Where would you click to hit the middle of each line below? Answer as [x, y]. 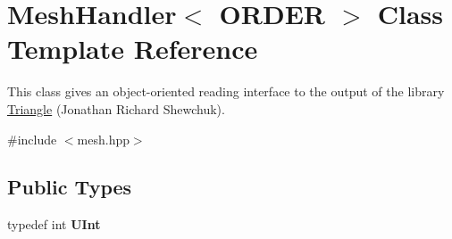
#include [32, 139]
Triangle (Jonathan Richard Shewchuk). [116, 108]
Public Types [70, 187]
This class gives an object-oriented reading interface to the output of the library [226, 91]
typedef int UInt [54, 224]
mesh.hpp [103, 139]
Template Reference [133, 49]
